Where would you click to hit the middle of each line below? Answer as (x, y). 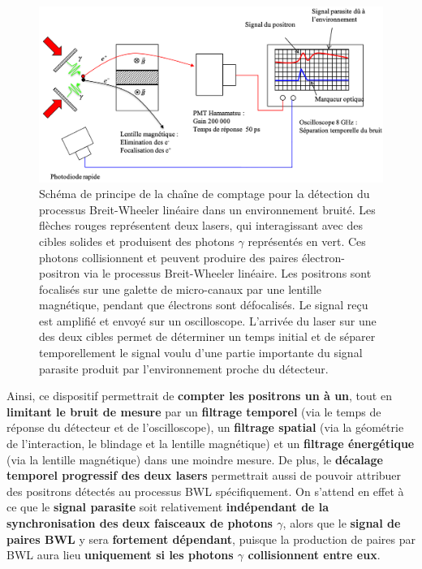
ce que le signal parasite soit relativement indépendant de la (168, 507)
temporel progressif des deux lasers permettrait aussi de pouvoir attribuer (204, 475)
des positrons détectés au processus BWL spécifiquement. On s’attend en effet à (205, 491)
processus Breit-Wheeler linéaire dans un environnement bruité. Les (207, 209)
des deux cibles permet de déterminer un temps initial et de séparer (207, 336)
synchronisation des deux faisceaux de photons (140, 523)
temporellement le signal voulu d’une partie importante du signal (201, 353)
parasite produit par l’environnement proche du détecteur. (184, 368)
